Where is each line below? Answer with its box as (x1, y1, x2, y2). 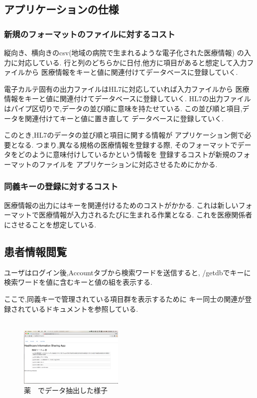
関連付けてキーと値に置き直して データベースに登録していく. (24, 113, 224, 123)
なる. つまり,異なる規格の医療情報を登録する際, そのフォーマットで (17, 139, 238, 150)
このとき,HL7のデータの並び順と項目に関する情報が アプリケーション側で (4, 130, 245, 140)
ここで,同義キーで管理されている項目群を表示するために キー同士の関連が (4, 293, 245, 304)
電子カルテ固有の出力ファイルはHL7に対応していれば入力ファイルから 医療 (4, 83, 250, 94)
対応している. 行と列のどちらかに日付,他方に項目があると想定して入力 (17, 57, 247, 67)
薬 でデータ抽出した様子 (24, 385, 108, 396)
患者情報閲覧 (4, 243, 67, 259)
